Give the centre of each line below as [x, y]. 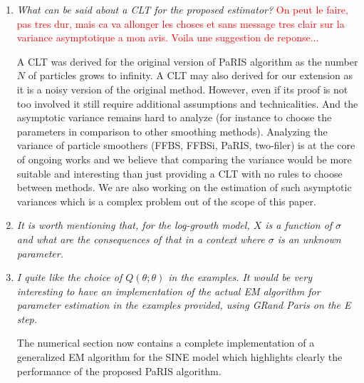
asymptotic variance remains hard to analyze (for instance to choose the [174, 117]
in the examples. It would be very [240, 277]
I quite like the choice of [69, 277]
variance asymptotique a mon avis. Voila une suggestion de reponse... [168, 37]
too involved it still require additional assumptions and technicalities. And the [187, 103]
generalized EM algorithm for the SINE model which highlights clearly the [180, 357]
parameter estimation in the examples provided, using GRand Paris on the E [184, 305]
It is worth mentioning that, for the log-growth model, [133, 225]
